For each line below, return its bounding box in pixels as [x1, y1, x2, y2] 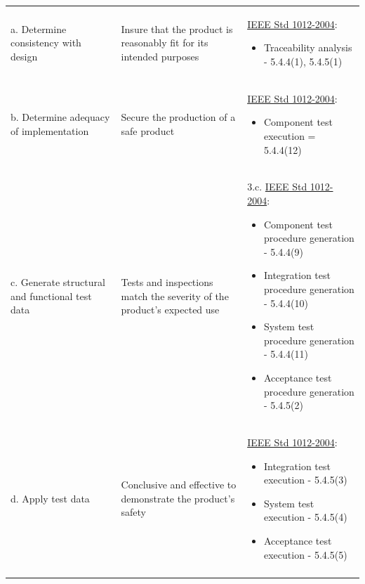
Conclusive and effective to [121, 477, 237, 492]
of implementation [11, 123, 89, 138]
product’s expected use [121, 302, 220, 317]
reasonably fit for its [121, 35, 208, 50]
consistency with [11, 35, 81, 50]
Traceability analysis [263, 40, 352, 55]
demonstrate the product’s [121, 491, 235, 505]
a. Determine [11, 21, 67, 36]
